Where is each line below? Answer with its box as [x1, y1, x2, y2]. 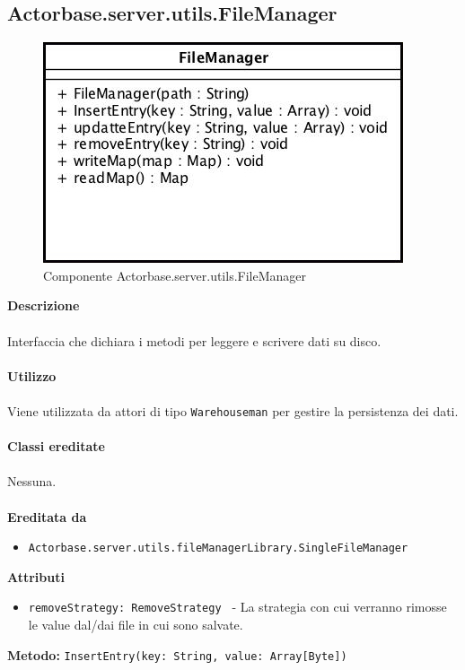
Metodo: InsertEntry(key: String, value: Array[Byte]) [7, 645, 347, 664]
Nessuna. [7, 472, 57, 491]
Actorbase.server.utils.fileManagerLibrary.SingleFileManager [28, 542, 408, 555]
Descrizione [7, 296, 80, 315]
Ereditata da [7, 507, 87, 526]
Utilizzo [7, 366, 57, 385]
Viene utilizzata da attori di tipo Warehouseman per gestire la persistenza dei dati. [7, 401, 459, 420]
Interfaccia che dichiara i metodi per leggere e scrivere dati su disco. [7, 331, 382, 350]
